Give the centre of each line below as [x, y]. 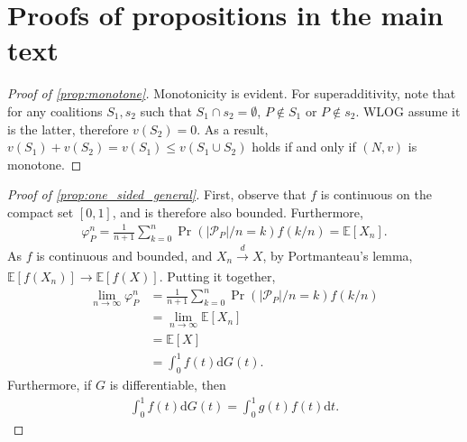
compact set [41, 212]
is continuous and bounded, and [124, 255]
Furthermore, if [50, 384]
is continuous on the [376, 194]
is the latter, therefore [68, 129]
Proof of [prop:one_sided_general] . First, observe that [157, 194]
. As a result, [233, 129]
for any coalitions [55, 110]
